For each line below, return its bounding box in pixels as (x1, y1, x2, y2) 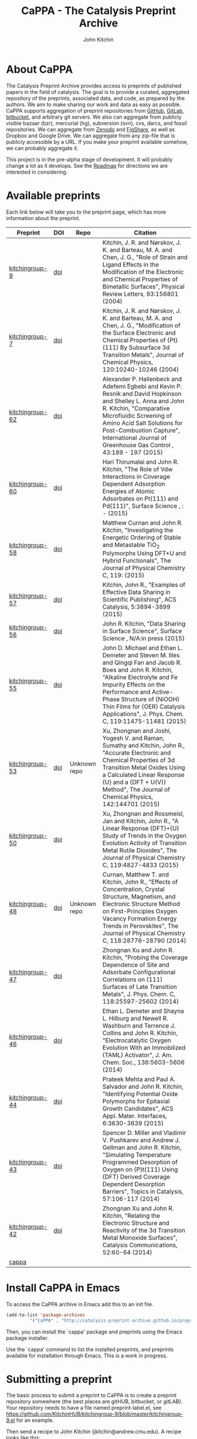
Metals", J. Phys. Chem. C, (102, 990, 176, 998)
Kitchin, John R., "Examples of (102, 580, 186, 589)
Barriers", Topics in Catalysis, (102, 1187, 184, 1195)
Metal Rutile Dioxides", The (102, 846, 177, 854)
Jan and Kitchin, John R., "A (102, 817, 179, 825)
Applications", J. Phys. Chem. (102, 710, 184, 718)
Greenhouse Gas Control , (102, 441, 174, 449)
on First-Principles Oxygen (102, 907, 178, 915)
